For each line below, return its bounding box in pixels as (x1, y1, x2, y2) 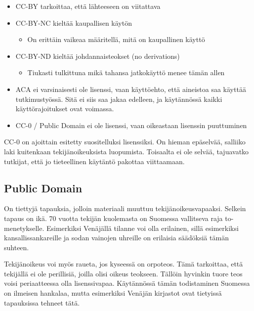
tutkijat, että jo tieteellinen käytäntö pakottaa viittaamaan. (4, 156, 185, 166)
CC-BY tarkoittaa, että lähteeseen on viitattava (15, 1, 161, 11)
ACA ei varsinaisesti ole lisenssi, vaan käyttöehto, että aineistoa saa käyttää (15, 84, 246, 94)
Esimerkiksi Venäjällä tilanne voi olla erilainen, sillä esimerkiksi (46, 222, 239, 233)
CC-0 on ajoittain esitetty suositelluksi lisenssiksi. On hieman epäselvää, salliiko (4, 136, 246, 147)
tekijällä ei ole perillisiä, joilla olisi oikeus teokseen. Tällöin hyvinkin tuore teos (4, 268, 243, 278)
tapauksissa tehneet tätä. (4, 297, 80, 308)
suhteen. (4, 242, 29, 252)
